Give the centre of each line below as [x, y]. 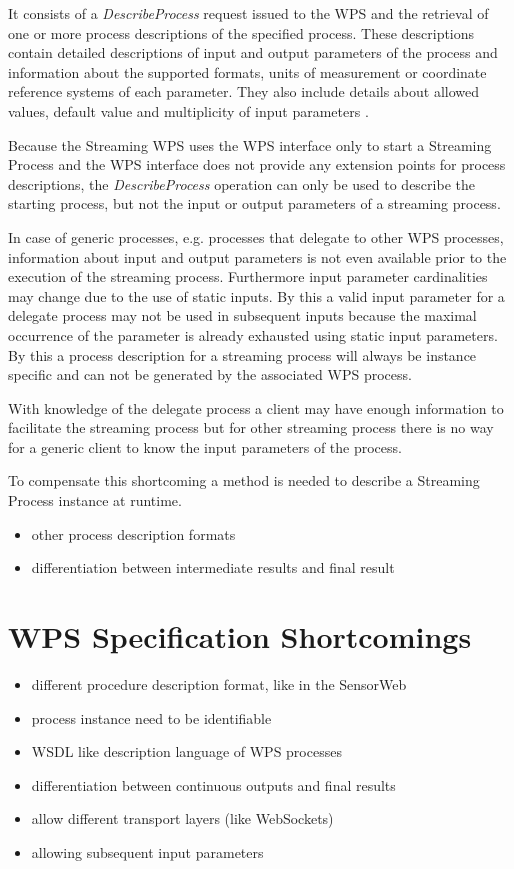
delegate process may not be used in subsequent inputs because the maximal [242, 315]
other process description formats [133, 533]
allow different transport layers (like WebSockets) [182, 818]
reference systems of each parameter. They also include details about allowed [244, 91]
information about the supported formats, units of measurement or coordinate [247, 71]
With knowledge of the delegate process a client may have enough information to [256, 407]
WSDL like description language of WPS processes [186, 751]
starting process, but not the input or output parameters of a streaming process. [254, 203]
